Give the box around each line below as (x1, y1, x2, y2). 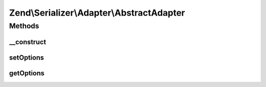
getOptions (9, 69, 44, 77)
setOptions (9, 53, 44, 62)
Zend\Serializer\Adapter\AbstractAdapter (9, 7, 185, 18)
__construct (9, 38, 46, 46)
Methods (9, 22, 39, 30)
